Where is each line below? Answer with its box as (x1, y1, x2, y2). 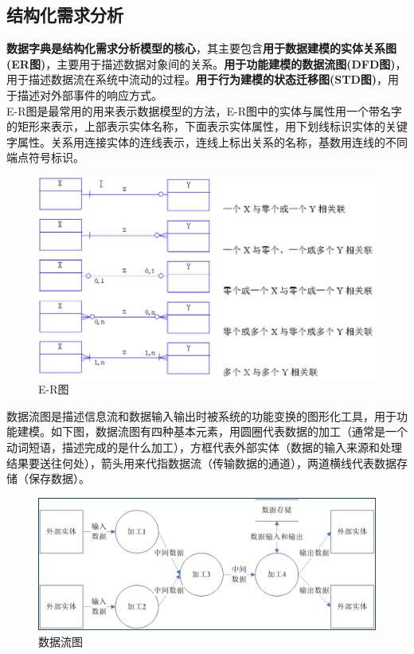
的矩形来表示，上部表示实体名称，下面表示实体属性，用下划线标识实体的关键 (6, 118, 408, 135)
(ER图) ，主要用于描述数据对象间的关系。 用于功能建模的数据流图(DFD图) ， (6, 55, 407, 72)
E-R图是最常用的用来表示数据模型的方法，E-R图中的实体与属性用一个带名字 (6, 102, 402, 119)
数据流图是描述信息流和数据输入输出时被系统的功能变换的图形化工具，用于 (6, 407, 396, 424)
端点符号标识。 (6, 149, 84, 166)
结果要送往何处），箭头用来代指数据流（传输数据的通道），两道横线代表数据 (6, 454, 396, 471)
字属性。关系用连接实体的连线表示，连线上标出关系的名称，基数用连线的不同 (6, 133, 408, 150)
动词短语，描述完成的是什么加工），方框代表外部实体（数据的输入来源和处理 (6, 438, 402, 455)
